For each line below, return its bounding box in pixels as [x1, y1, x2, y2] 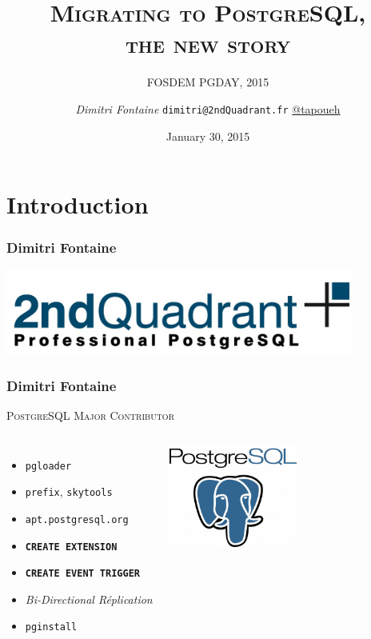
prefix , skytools [25, 483, 113, 500]
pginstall [25, 621, 78, 633]
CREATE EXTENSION [25, 541, 118, 553]
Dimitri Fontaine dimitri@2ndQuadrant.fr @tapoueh [75, 100, 341, 117]
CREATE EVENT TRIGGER [25, 568, 140, 580]
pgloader [25, 460, 72, 472]
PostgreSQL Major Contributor [6, 406, 174, 423]
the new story [125, 27, 291, 60]
